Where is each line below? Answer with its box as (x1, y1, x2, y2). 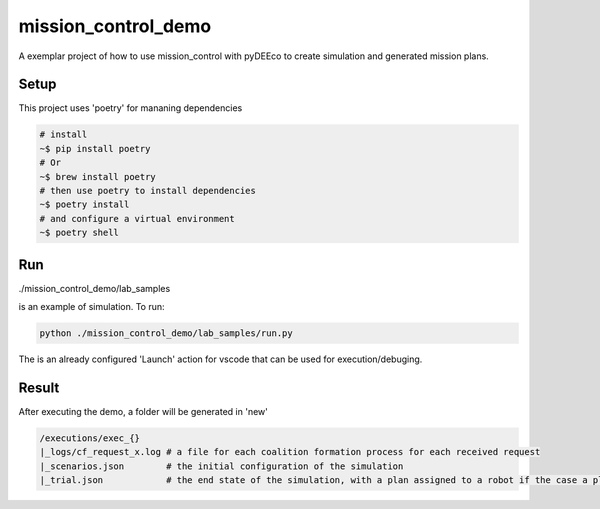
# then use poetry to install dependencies (39, 185, 257, 196)
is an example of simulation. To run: (18, 301, 165, 313)
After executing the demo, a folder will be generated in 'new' (18, 405, 269, 417)
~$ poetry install (39, 199, 130, 210)
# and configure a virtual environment (39, 213, 235, 224)
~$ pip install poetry (39, 143, 151, 154)
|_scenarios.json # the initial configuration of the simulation (39, 460, 404, 472)
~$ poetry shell (39, 227, 120, 239)
